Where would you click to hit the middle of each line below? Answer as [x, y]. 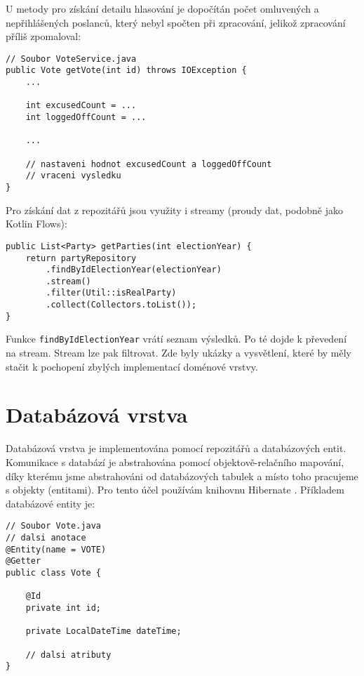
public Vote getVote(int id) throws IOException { [126, 71]
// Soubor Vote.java [54, 526]
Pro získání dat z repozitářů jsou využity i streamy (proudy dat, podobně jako [174, 210]
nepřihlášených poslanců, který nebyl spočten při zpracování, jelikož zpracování [176, 22]
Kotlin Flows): [36, 224]
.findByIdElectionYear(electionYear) [134, 270]
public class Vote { [54, 573]
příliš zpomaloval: [43, 36]
